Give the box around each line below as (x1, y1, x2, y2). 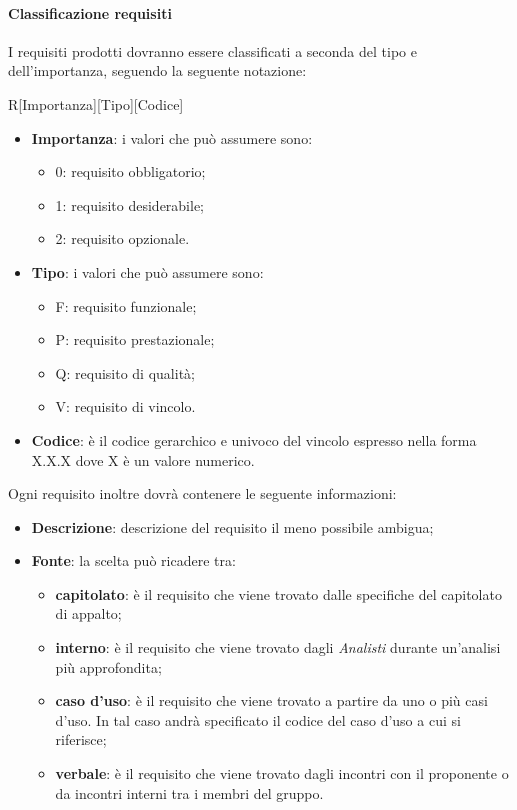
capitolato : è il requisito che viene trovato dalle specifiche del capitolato (55, 583, 502, 604)
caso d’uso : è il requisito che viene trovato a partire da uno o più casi (55, 690, 488, 711)
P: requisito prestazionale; (55, 329, 215, 350)
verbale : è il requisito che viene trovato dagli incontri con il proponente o (55, 763, 509, 784)
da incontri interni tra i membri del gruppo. (55, 782, 324, 803)
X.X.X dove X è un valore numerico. (31, 449, 255, 470)
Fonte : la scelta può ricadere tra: (31, 550, 236, 571)
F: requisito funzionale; (55, 295, 197, 316)
